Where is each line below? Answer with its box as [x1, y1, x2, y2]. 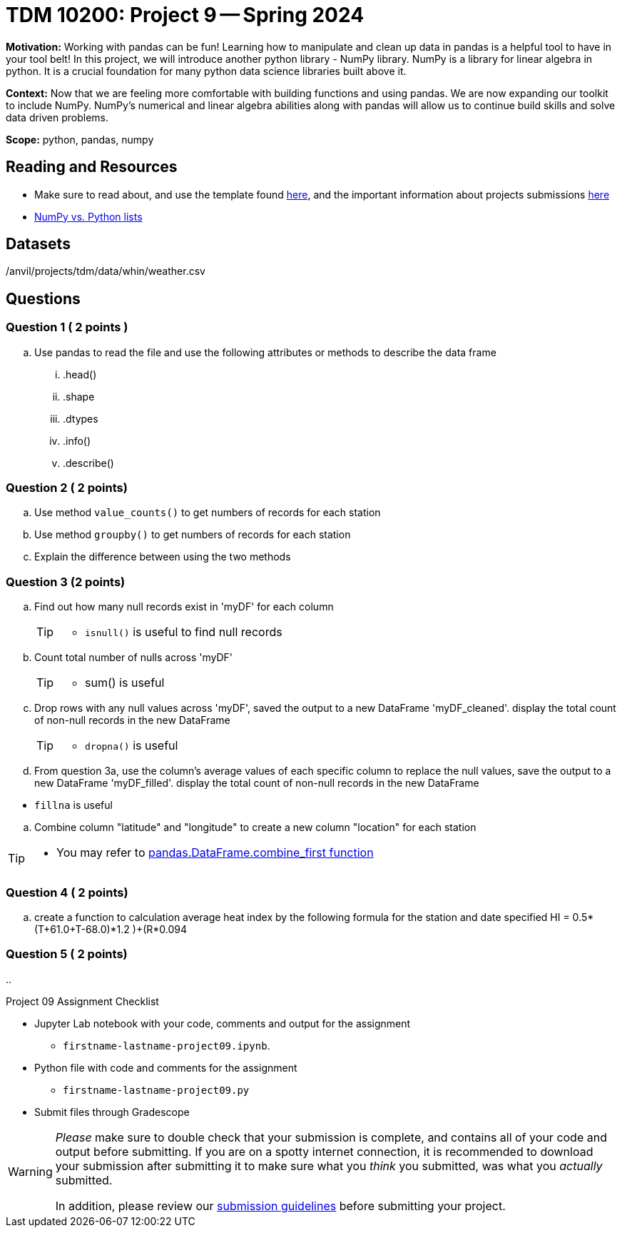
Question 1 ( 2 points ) [6, 320, 128, 335]
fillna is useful [34, 799, 113, 812]
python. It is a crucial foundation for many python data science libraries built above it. [6, 64, 407, 77]
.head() [63, 368, 97, 381]
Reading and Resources [6, 158, 178, 176]
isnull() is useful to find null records [85, 625, 282, 640]
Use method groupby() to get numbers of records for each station [34, 528, 351, 541]
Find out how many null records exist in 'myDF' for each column [34, 600, 334, 613]
